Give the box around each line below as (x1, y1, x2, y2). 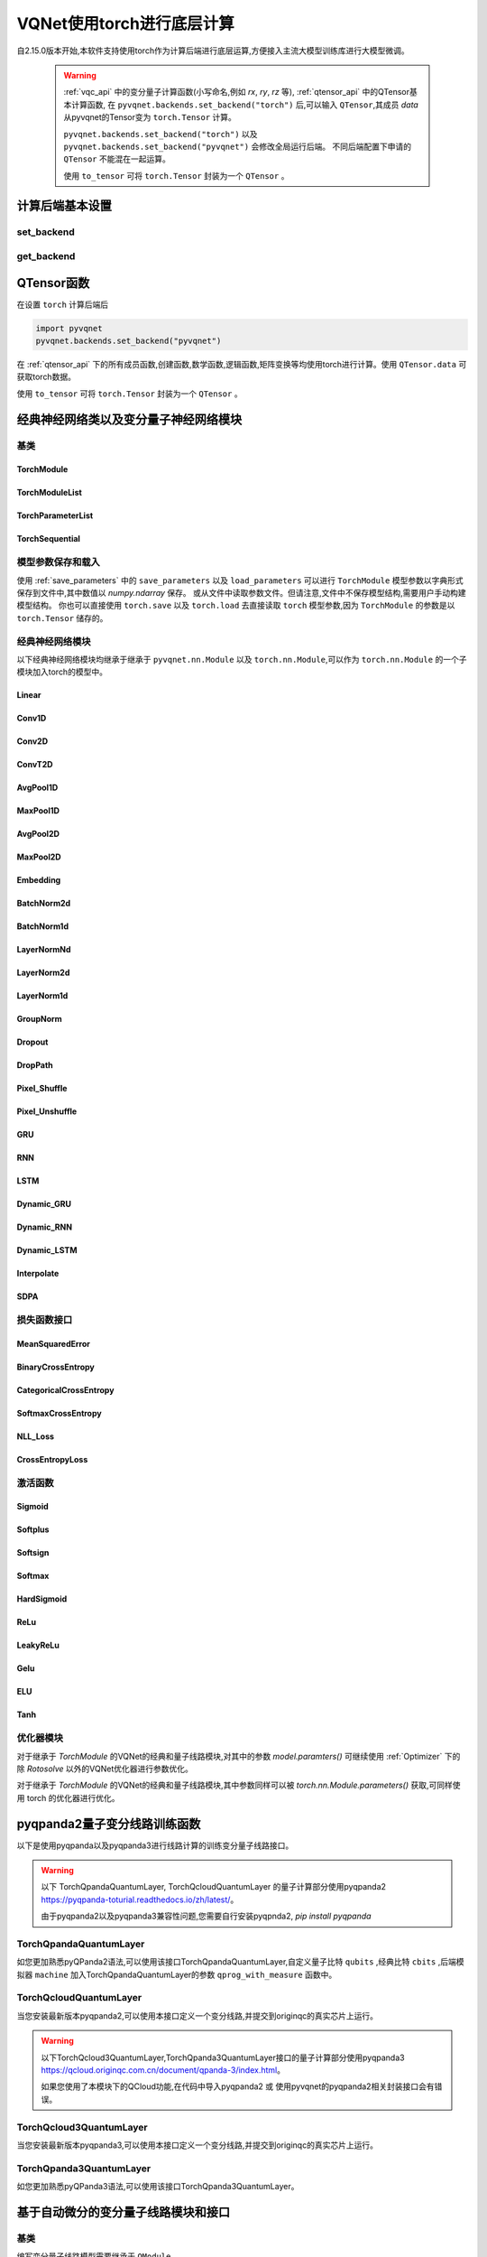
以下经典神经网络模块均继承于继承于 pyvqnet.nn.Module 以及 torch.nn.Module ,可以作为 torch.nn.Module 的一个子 (16, 654, 467, 664)
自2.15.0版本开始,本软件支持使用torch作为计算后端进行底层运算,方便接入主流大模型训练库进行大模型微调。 (16, 45, 409, 56)
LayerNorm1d (16, 990, 69, 1001)
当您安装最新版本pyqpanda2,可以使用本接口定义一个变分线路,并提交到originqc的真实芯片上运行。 (16, 2010, 379, 2021)
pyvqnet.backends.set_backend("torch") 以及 (63, 128, 258, 139)
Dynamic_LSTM (16, 1245, 78, 1256)
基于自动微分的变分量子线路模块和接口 (16, 2204, 230, 2220)
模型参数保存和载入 (16, 556, 101, 569)
